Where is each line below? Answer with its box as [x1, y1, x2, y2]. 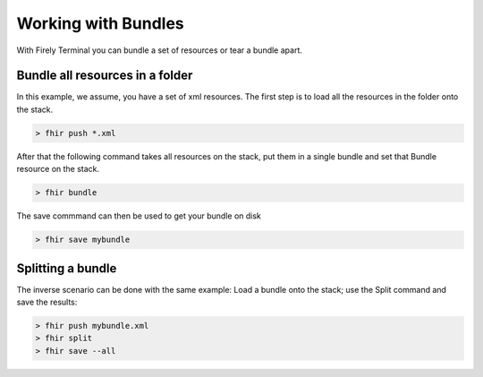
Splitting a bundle [16, 261, 117, 276]
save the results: [16, 296, 78, 308]
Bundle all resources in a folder [16, 68, 193, 83]
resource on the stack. [16, 164, 100, 175]
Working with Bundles [16, 13, 185, 33]
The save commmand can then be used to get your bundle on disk [16, 210, 261, 221]
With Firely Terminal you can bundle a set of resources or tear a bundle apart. [16, 45, 303, 56]
